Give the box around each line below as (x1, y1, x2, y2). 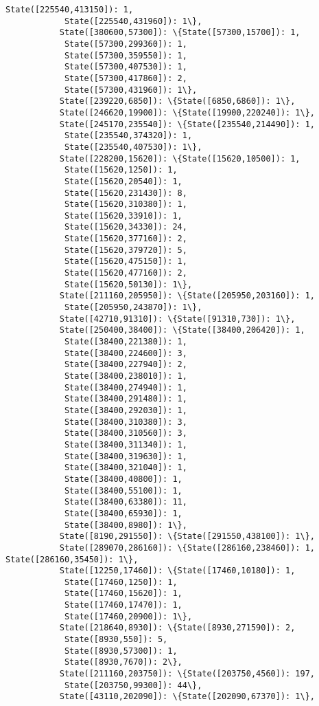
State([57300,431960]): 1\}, (64, 85, 198, 95)
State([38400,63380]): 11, (64, 497, 187, 507)
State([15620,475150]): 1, (64, 256, 187, 267)
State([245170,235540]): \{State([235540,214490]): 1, (59, 119, 316, 129)
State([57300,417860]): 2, (64, 73, 187, 83)
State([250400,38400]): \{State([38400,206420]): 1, (59, 325, 305, 335)
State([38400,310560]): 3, (64, 428, 187, 439)
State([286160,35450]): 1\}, (5, 554, 139, 564)
